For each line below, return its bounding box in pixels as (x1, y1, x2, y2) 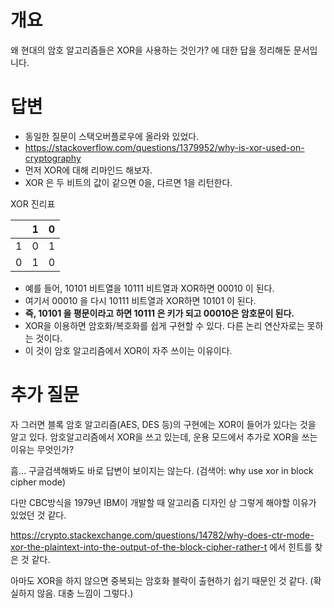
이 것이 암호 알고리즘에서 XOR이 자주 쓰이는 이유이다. (24, 344, 233, 356)
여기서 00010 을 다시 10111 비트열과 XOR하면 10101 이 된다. (24, 294, 257, 306)
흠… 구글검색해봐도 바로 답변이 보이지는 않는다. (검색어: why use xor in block (10, 464, 314, 476)
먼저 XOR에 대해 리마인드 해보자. (24, 164, 153, 176)
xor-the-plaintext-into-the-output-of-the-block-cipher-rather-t (10, 541, 268, 553)
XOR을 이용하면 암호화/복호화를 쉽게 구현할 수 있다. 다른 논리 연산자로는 (24, 319, 305, 331)
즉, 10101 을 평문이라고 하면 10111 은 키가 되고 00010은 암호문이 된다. (24, 307, 295, 319)
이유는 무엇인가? (10, 443, 75, 455)
